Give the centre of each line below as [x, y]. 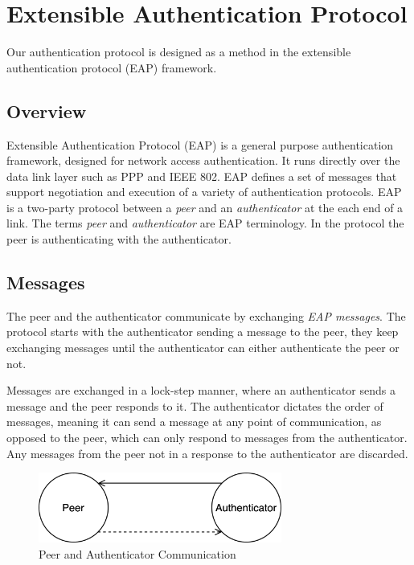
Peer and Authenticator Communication [137, 553]
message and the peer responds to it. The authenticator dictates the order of [195, 405]
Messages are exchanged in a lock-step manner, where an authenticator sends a [201, 390]
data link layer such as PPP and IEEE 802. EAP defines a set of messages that [202, 176]
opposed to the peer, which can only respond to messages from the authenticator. [207, 438]
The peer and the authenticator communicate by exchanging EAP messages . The [206, 315]
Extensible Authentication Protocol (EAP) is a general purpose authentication [200, 144]
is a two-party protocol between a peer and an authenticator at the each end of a [205, 207]
